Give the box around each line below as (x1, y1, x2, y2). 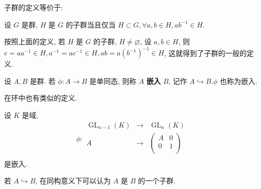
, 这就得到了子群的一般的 (164, 47, 247, 58)
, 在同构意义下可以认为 (35, 175, 111, 186)
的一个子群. (138, 175, 176, 186)
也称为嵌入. (219, 75, 257, 86)
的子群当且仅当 (66, 19, 116, 29)
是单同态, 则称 (89, 75, 137, 86)
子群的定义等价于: (4, 2, 63, 12)
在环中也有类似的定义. (4, 92, 77, 103)
